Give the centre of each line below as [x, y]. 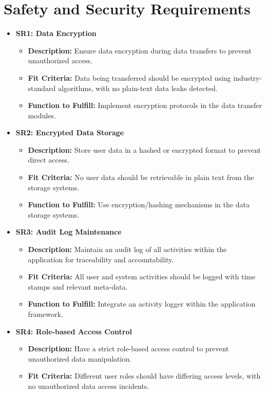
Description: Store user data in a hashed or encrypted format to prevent [144, 149]
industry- [248, 77]
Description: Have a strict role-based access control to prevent [128, 349]
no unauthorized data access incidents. [89, 386]
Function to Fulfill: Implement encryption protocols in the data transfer [145, 105]
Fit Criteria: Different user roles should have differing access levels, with [144, 376]
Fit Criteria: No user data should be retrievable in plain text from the [141, 177]
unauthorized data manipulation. [80, 358]
